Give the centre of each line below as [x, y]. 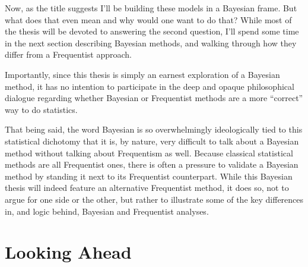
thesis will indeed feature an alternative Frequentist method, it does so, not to [147, 188]
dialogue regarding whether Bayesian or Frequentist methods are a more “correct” [154, 98]
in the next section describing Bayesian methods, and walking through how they [151, 43]
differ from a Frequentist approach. [68, 54]
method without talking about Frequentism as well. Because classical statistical [149, 153]
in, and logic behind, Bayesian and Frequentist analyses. [107, 211]
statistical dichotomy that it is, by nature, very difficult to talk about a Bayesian [152, 141]
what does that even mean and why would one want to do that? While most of [148, 19]
